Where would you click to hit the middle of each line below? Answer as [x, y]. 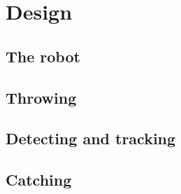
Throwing [41, 97]
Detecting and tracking [91, 138]
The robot [43, 56]
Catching [39, 180]
